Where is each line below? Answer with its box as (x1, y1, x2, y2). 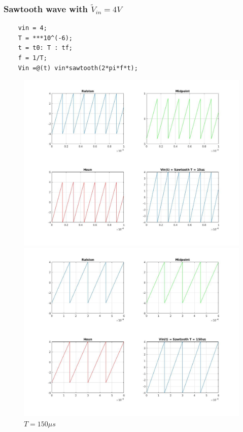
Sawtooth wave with (4, 2, 88, 15)
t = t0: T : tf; (18, 44, 73, 52)
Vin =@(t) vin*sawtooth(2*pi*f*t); (18, 64, 138, 72)
